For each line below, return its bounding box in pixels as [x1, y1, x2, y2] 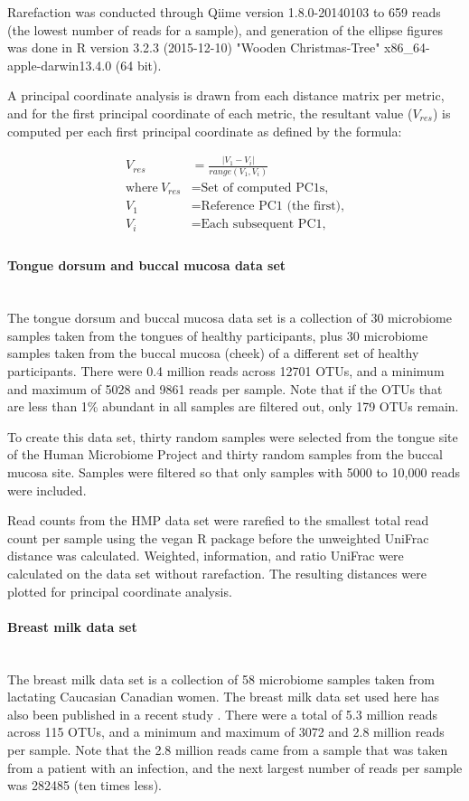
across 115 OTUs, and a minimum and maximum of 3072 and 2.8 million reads [7, 722, 445, 741]
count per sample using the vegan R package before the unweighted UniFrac [7, 528, 429, 547]
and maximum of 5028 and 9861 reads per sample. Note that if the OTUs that [7, 379, 443, 398]
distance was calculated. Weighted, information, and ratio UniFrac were [7, 546, 404, 565]
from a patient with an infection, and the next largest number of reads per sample [7, 758, 463, 777]
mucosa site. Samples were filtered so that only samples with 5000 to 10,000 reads [7, 462, 461, 481]
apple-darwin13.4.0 [7, 55, 112, 74]
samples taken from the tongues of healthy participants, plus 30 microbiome [7, 325, 428, 344]
